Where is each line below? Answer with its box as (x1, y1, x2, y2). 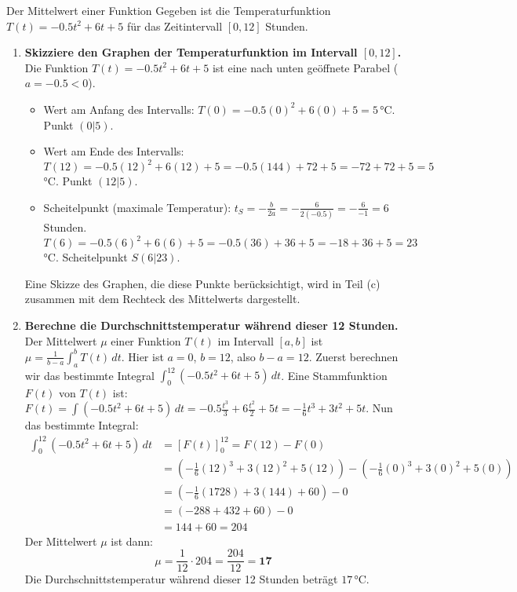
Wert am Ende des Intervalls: (43, 143, 184, 159)
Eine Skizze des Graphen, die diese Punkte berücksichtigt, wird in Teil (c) (24, 275, 380, 291)
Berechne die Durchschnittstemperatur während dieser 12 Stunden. (24, 317, 399, 334)
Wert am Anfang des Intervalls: (43, 100, 195, 117)
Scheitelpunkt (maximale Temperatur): (43, 199, 231, 215)
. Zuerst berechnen (308, 348, 399, 364)
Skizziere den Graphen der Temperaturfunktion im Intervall (24, 44, 358, 60)
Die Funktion (24, 59, 89, 75)
